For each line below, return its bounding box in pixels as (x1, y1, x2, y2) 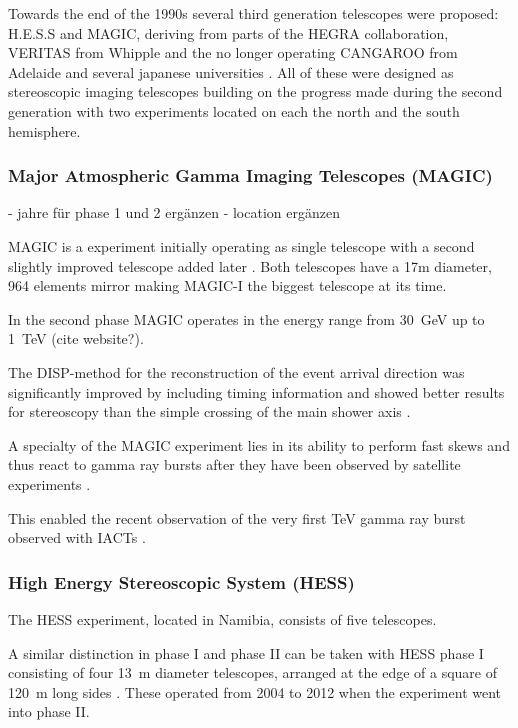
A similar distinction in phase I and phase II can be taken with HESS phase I (8, 642, 484, 663)
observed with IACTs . (8, 527, 146, 548)
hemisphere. (8, 120, 81, 141)
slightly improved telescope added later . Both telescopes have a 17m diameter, (8, 255, 492, 276)
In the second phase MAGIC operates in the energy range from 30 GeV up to (8, 308, 485, 329)
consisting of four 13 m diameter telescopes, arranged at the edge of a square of (8, 662, 497, 683)
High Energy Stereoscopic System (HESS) (8, 569, 355, 594)
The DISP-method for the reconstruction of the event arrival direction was (8, 361, 465, 382)
